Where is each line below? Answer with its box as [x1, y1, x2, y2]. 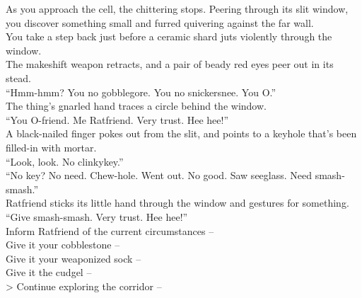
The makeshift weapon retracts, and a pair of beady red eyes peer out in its [6, 57, 334, 71]
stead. [6, 70, 31, 85]
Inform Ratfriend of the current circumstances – [6, 223, 214, 238]
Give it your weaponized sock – [6, 251, 141, 265]
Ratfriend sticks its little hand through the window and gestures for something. [6, 195, 349, 210]
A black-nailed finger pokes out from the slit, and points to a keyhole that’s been [6, 126, 357, 141]
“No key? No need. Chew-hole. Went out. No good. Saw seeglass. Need [6, 168, 313, 183]
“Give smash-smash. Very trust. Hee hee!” [6, 209, 188, 224]
